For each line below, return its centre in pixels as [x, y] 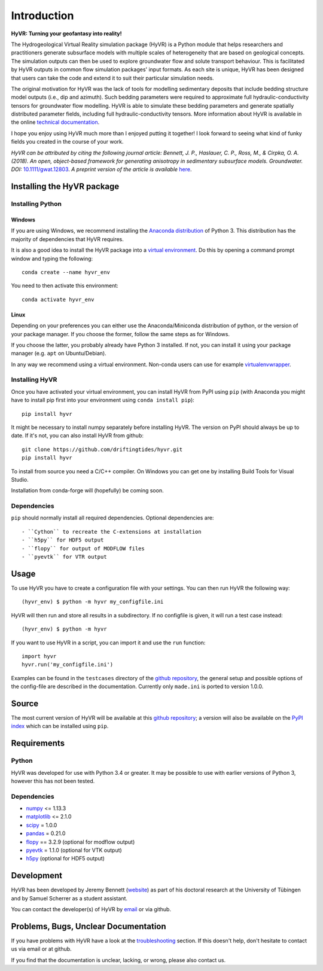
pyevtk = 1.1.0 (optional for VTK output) [74, 850]
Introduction [42, 16]
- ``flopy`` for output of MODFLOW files [83, 548]
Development [37, 876]
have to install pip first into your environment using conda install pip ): [103, 400]
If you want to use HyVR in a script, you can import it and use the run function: [108, 643]
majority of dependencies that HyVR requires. [67, 239]
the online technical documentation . [55, 122]
